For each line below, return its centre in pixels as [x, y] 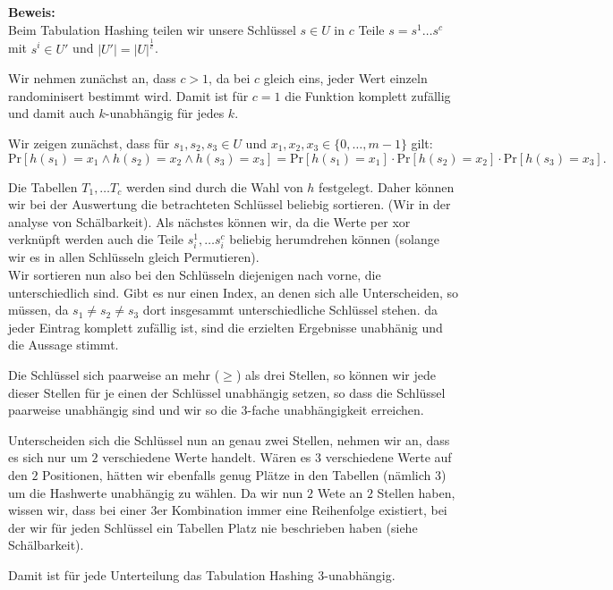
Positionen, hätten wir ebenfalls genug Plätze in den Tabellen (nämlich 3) [244, 474]
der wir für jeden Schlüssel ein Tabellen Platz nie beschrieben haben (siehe [213, 527]
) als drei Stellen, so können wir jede [336, 375]
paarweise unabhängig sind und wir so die [123, 410]
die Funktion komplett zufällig [368, 95]
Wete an [340, 492]
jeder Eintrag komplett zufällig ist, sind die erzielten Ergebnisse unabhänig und [226, 327]
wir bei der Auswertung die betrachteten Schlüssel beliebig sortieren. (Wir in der [230, 204]
